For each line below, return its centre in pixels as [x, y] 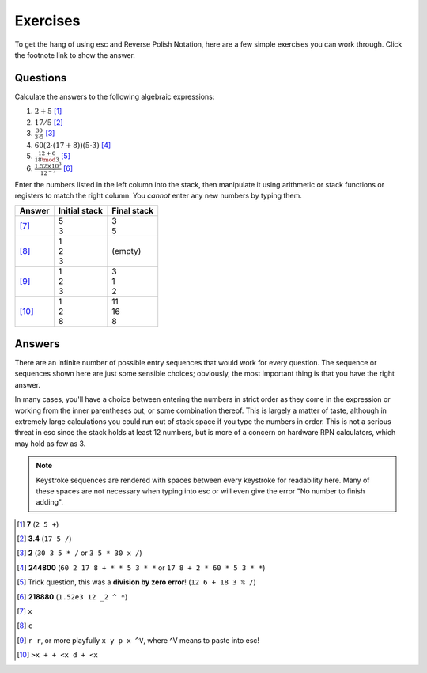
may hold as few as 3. [50, 444]
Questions [41, 78]
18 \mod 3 [47, 160]
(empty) [127, 251]
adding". [49, 502]
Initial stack [80, 211]
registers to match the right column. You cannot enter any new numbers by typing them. [158, 196]
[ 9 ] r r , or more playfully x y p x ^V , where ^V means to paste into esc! [138, 640]
